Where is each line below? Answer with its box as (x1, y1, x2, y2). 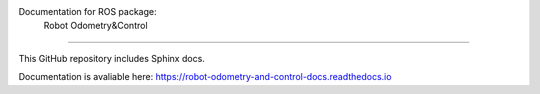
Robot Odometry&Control (43, 20, 149, 32)
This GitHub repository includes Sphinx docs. (18, 52, 205, 64)
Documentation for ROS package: (18, 6, 157, 17)
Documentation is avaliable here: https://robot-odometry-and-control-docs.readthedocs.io (18, 71, 392, 83)
